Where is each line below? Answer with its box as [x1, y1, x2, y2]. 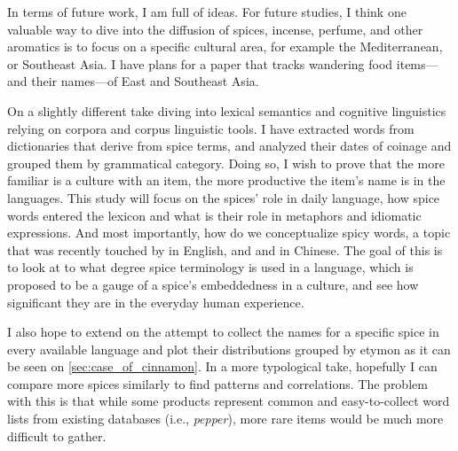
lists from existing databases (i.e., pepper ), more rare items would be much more [7, 409, 444, 428]
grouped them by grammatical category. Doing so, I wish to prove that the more [7, 153, 445, 172]
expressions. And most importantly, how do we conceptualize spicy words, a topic [7, 223, 451, 242]
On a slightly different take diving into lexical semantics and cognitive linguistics [7, 101, 446, 120]
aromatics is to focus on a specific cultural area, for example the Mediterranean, [7, 37, 443, 56]
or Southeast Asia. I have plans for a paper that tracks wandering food [7, 54, 393, 73]
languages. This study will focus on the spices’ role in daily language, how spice [7, 188, 440, 206]
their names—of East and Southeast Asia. [31, 72, 259, 90]
